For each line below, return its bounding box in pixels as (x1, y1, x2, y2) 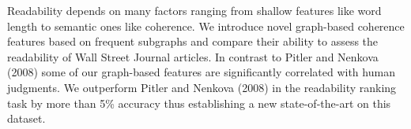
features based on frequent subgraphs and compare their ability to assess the (7, 33, 379, 50)
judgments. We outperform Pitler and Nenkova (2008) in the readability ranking (7, 79, 397, 95)
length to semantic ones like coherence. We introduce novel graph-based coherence (7, 17, 405, 34)
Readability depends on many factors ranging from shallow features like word (7, 2, 382, 18)
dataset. (7, 110, 46, 127)
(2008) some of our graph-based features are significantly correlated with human (7, 64, 395, 80)
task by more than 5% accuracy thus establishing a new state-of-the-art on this (7, 94, 391, 111)
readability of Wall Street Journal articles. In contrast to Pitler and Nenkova (7, 48, 379, 64)
